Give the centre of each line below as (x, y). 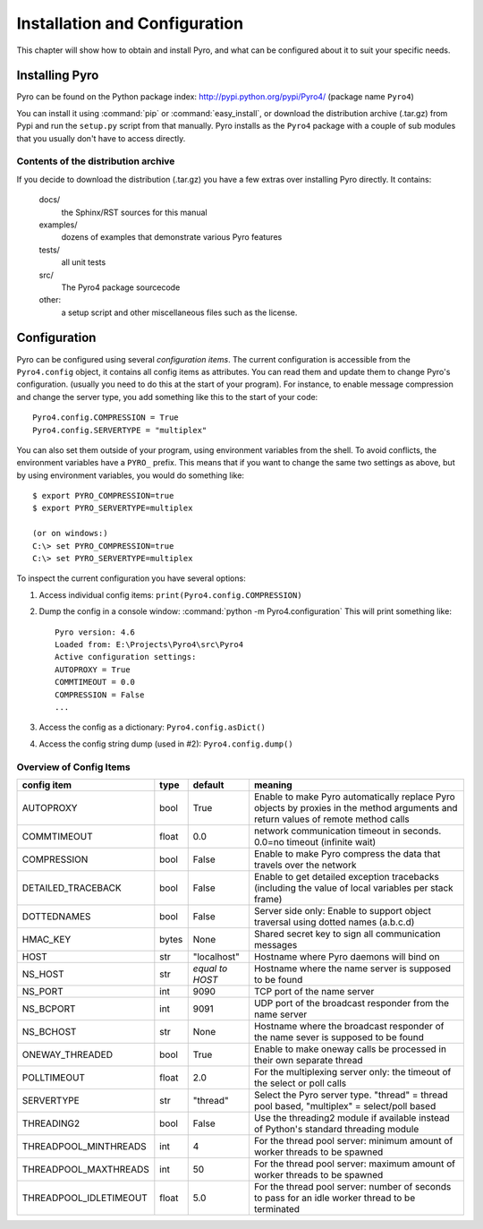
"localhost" (216, 956)
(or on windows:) (70, 533)
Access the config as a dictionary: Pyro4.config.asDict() (153, 727)
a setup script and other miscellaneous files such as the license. (179, 312)
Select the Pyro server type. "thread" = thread (351, 1095)
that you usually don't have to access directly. (101, 138)
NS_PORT (42, 991)
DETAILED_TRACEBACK (72, 888)
